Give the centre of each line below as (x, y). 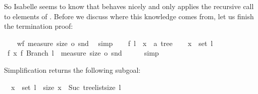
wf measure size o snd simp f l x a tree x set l (115, 43)
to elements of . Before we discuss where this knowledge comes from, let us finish (129, 16)
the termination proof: (39, 26)
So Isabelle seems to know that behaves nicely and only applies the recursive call (129, 6)
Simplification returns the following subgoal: (72, 69)
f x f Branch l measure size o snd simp (83, 53)
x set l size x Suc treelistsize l (66, 87)
